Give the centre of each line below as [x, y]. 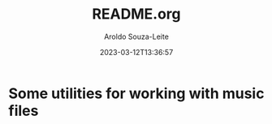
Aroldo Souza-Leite [136, 36]
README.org [136, 14]
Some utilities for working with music [136, 93]
